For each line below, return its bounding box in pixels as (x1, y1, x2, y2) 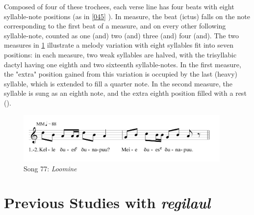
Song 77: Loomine (24, 163, 77, 173)
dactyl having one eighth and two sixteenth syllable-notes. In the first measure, (4, 59, 241, 69)
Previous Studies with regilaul (4, 192, 211, 213)
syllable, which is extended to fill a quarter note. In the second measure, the (4, 78, 232, 88)
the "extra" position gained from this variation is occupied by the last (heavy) (4, 69, 238, 79)
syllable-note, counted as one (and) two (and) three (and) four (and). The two (4, 30, 239, 40)
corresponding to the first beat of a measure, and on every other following (4, 21, 226, 31)
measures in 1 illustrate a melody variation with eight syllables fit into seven (4, 40, 234, 50)
